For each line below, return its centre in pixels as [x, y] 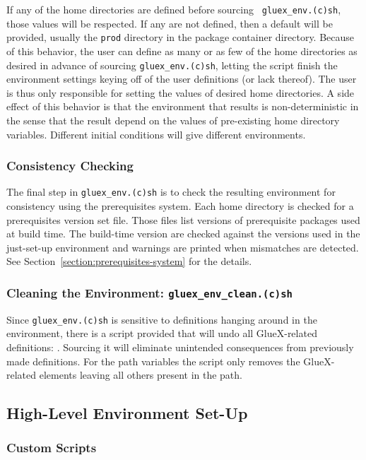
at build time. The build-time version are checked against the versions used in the [183, 234]
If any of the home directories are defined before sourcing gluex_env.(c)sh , [174, 9]
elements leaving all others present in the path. [141, 375]
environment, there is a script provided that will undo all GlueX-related [162, 333]
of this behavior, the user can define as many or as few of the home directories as [182, 51]
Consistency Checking [70, 166]
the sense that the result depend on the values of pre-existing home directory [173, 120]
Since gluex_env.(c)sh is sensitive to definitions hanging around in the [162, 319]
